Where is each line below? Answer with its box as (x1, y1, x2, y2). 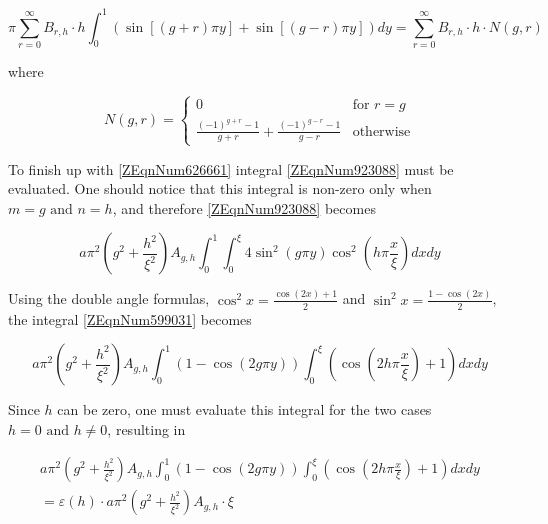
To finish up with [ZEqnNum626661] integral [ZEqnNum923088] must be (8, 158, 454, 179)
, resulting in (107, 418, 186, 439)
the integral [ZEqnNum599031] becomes (8, 308, 252, 329)
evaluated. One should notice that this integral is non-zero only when (8, 178, 432, 199)
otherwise (352, 124, 411, 139)
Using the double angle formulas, (8, 288, 210, 309)
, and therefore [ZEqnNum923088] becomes (112, 197, 376, 218)
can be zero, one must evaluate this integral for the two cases (57, 399, 432, 420)
